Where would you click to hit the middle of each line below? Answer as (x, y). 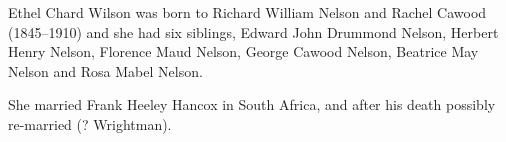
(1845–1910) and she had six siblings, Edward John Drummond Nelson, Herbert (253, 31)
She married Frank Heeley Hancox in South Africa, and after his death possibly (252, 104)
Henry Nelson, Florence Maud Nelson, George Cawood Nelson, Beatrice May (243, 51)
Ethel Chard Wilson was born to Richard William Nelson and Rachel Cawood (247, 12)
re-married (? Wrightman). (90, 123)
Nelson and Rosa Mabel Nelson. (105, 70)
